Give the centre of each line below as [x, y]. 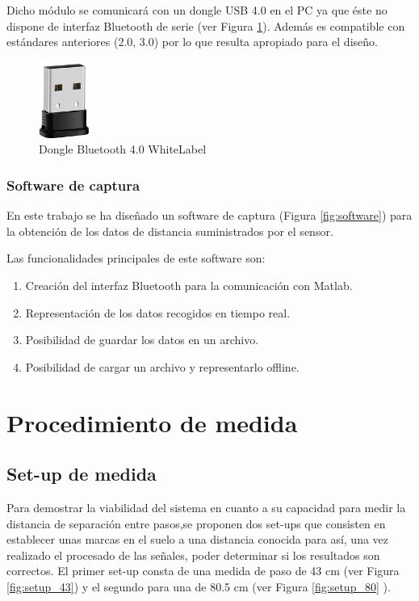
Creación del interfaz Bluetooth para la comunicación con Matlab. [189, 286]
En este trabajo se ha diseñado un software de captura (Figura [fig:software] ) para [209, 215]
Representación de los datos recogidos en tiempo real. [158, 312]
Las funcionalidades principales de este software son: [136, 258]
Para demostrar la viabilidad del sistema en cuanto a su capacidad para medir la [206, 507]
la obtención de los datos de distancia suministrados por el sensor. [170, 231]
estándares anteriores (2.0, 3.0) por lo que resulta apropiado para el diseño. [192, 42]
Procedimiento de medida [152, 422]
